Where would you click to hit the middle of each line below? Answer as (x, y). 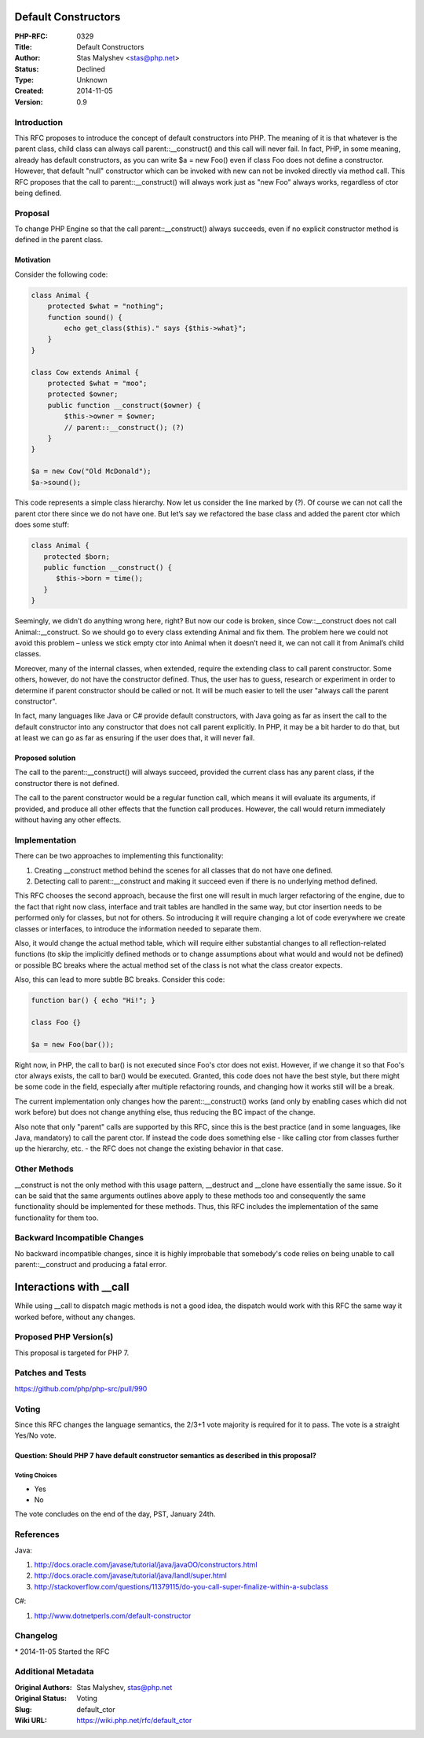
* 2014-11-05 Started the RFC (62, 1652)
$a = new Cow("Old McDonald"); (91, 471)
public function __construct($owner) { (124, 405)
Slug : (24, 1709)
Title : (24, 46)
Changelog (36, 1636)
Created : (29, 91)
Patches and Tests (50, 1373)
